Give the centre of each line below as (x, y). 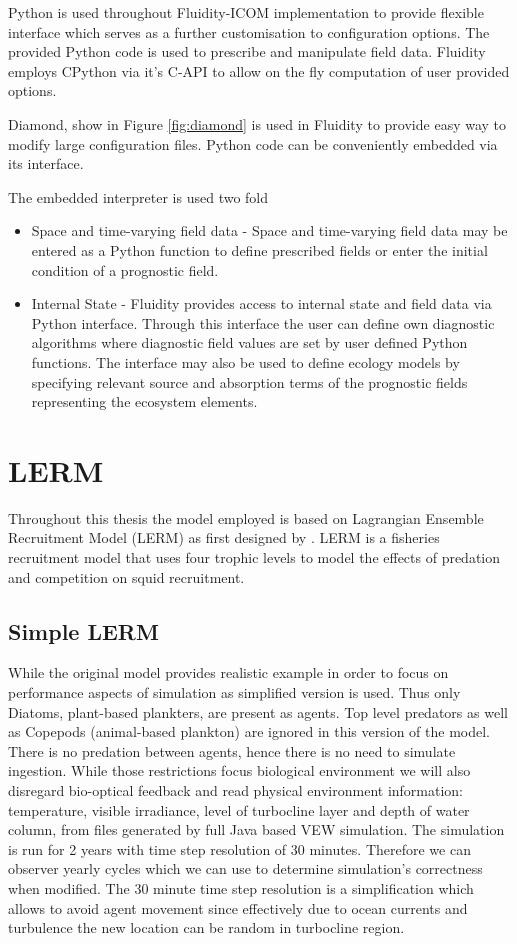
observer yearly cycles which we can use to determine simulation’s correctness (245, 868)
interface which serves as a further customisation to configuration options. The (249, 31)
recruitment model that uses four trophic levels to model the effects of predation (254, 557)
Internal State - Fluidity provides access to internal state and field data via (261, 303)
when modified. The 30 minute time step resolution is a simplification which (241, 887)
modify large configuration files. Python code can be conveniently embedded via (253, 143)
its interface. (46, 163)
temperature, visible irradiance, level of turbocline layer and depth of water (239, 809)
